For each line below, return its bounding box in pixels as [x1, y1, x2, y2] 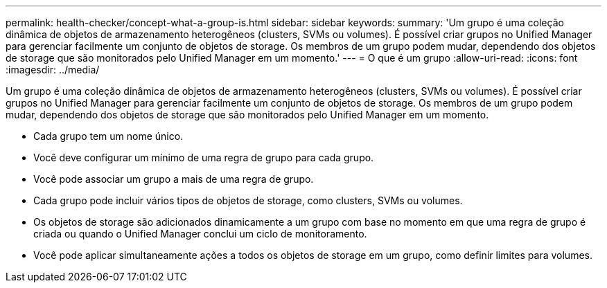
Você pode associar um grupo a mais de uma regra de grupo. [33, 173, 314, 185]
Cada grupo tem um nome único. [33, 130, 184, 142]
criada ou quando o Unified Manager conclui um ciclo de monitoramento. [33, 228, 367, 240]
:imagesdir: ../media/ [6, 64, 100, 75]
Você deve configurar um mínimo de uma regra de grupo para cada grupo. [33, 152, 374, 163]
